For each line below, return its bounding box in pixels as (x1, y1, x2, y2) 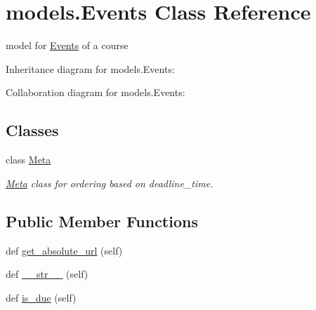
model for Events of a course (6, 38, 129, 53)
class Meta (6, 152, 51, 167)
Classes (6, 119, 59, 141)
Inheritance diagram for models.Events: (6, 61, 175, 76)
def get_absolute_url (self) (6, 243, 123, 257)
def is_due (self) (6, 290, 77, 304)
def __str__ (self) (6, 267, 88, 281)
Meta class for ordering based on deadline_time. (6, 175, 213, 190)
